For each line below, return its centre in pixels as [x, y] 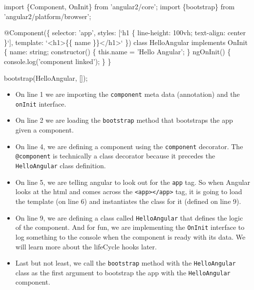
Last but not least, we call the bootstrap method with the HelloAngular [126, 263]
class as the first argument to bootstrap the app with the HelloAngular [123, 272]
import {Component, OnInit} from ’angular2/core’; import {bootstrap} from [119, 6]
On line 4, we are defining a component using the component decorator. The [129, 146]
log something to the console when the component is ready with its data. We [130, 236]
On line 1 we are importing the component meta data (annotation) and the [127, 94]
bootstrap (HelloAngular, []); [46, 78]
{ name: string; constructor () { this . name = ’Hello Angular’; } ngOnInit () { [117, 52]
